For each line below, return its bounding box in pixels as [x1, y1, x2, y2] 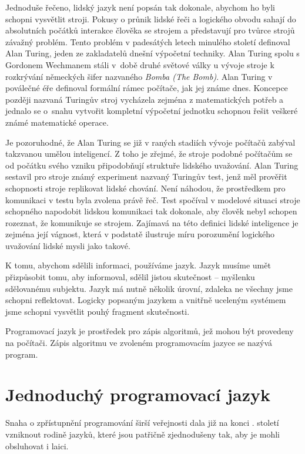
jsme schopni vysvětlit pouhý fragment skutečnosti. [5, 305, 190, 317]
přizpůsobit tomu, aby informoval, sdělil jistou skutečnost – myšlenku [5, 271, 255, 283]
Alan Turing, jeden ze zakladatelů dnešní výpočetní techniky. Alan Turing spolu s [5, 47, 300, 59]
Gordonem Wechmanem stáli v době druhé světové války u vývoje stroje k [5, 58, 274, 70]
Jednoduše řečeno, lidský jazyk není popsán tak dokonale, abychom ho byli [5, 1, 276, 13]
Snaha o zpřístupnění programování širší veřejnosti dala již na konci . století [5, 416, 279, 429]
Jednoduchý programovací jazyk [5, 382, 270, 406]
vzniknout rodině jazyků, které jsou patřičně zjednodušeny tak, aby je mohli [5, 428, 280, 440]
